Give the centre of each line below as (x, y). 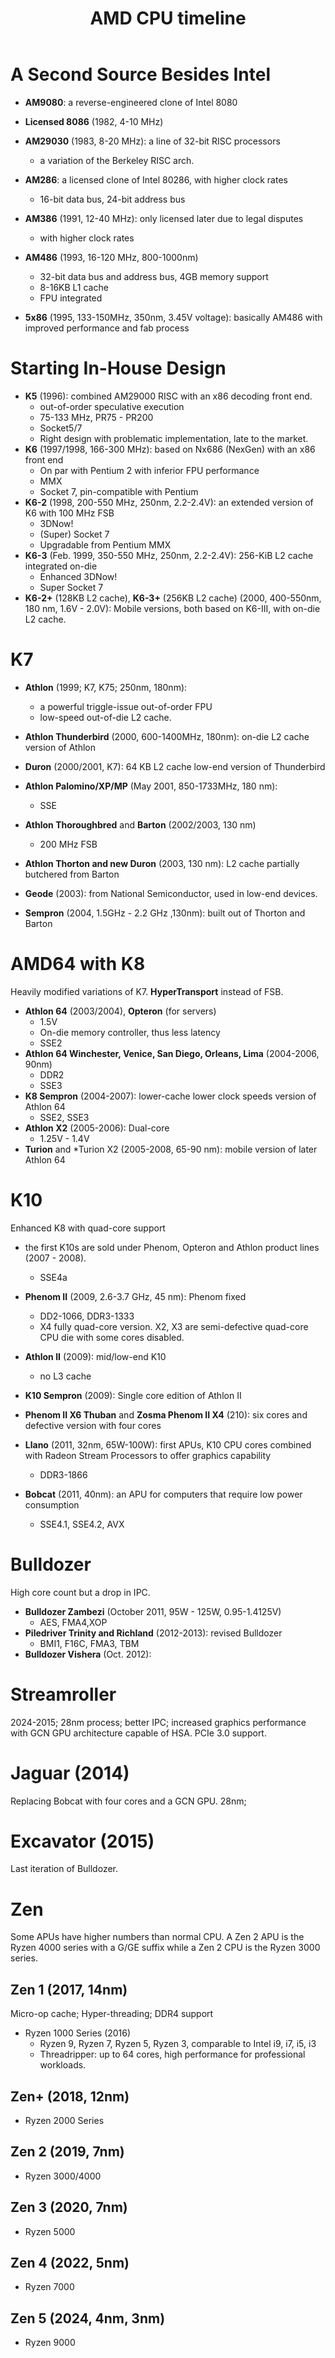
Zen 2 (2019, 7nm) (67, 2152)
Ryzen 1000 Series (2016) (78, 2033)
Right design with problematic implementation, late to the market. (174, 438)
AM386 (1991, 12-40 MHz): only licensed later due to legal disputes (164, 218)
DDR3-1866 (63, 1474)
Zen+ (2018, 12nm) (70, 2096)
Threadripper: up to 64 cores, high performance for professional (172, 2054)
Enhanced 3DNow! (78, 576)
